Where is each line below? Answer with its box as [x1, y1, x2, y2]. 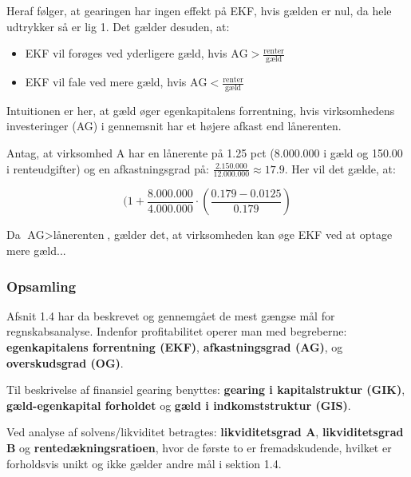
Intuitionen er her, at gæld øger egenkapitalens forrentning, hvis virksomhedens [6, 101, 395, 118]
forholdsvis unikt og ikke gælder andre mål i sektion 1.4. [6, 455, 282, 471]
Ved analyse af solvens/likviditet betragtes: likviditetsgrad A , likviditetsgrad [6, 423, 404, 440]
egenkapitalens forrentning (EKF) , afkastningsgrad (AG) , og [6, 339, 343, 356]
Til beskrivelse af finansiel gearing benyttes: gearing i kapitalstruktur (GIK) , [6, 381, 405, 398]
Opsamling [6, 276, 77, 296]
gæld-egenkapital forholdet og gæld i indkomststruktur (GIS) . [6, 396, 351, 413]
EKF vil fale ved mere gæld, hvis [25, 74, 187, 90]
